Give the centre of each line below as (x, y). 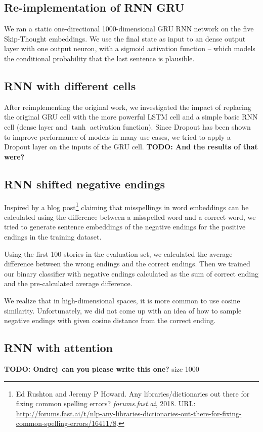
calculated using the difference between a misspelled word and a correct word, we (130, 217)
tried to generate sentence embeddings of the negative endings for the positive (125, 227)
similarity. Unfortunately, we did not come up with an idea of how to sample (123, 310)
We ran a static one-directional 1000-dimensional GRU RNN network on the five (129, 29)
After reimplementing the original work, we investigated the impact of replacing (128, 107)
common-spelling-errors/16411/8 (66, 423)
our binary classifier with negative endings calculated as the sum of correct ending (131, 273)
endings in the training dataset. (53, 236)
